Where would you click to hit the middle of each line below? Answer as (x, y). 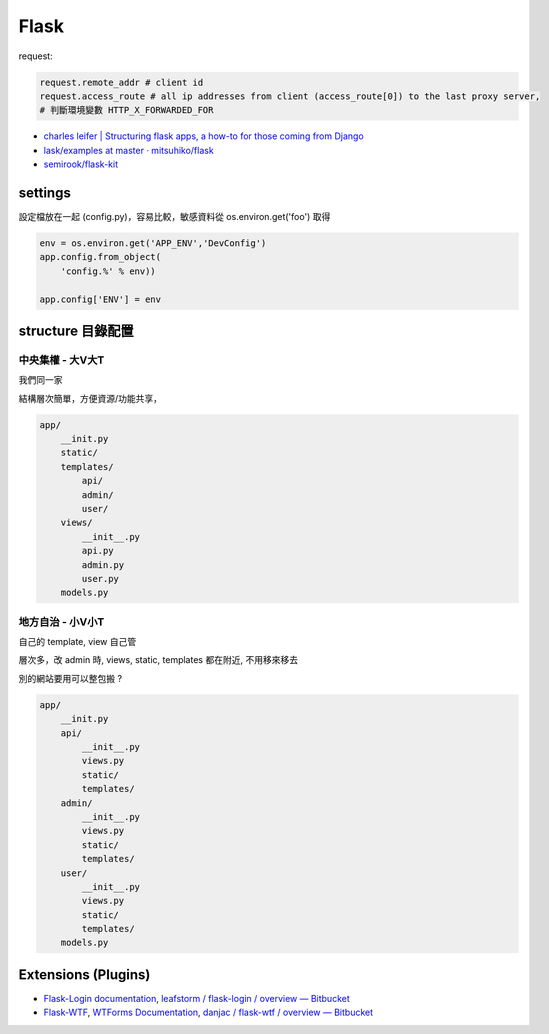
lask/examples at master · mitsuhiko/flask (128, 150)
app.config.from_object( (100, 257)
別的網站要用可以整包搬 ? (70, 678)
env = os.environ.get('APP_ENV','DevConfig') (153, 243)
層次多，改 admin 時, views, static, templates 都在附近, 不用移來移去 (158, 660)
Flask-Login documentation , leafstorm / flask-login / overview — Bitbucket (196, 998)
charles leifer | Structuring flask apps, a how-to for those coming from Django (203, 136)
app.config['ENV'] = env (100, 299)
